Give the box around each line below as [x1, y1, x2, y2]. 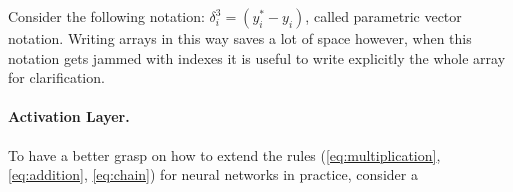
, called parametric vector [305, 6, 462, 26]
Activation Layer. [8, 106, 130, 127]
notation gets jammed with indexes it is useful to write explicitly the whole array [8, 47, 506, 68]
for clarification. [8, 67, 105, 88]
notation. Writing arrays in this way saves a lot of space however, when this [8, 28, 472, 48]
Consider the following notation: [8, 6, 205, 26]
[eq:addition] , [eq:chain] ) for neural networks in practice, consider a [8, 164, 418, 185]
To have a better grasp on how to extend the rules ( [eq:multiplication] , [8, 144, 441, 165]
